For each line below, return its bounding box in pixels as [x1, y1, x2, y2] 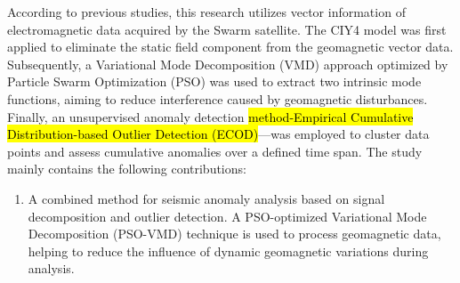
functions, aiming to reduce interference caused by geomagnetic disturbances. [7, 89, 428, 108]
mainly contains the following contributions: [7, 159, 246, 178]
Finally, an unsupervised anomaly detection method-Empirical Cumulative [7, 107, 414, 125]
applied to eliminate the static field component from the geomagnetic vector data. [7, 37, 454, 56]
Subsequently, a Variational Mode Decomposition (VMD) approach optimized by [7, 54, 448, 73]
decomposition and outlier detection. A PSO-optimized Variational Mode [28, 206, 427, 225]
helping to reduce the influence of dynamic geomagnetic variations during [28, 241, 429, 260]
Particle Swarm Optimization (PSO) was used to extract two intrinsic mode [7, 72, 422, 91]
